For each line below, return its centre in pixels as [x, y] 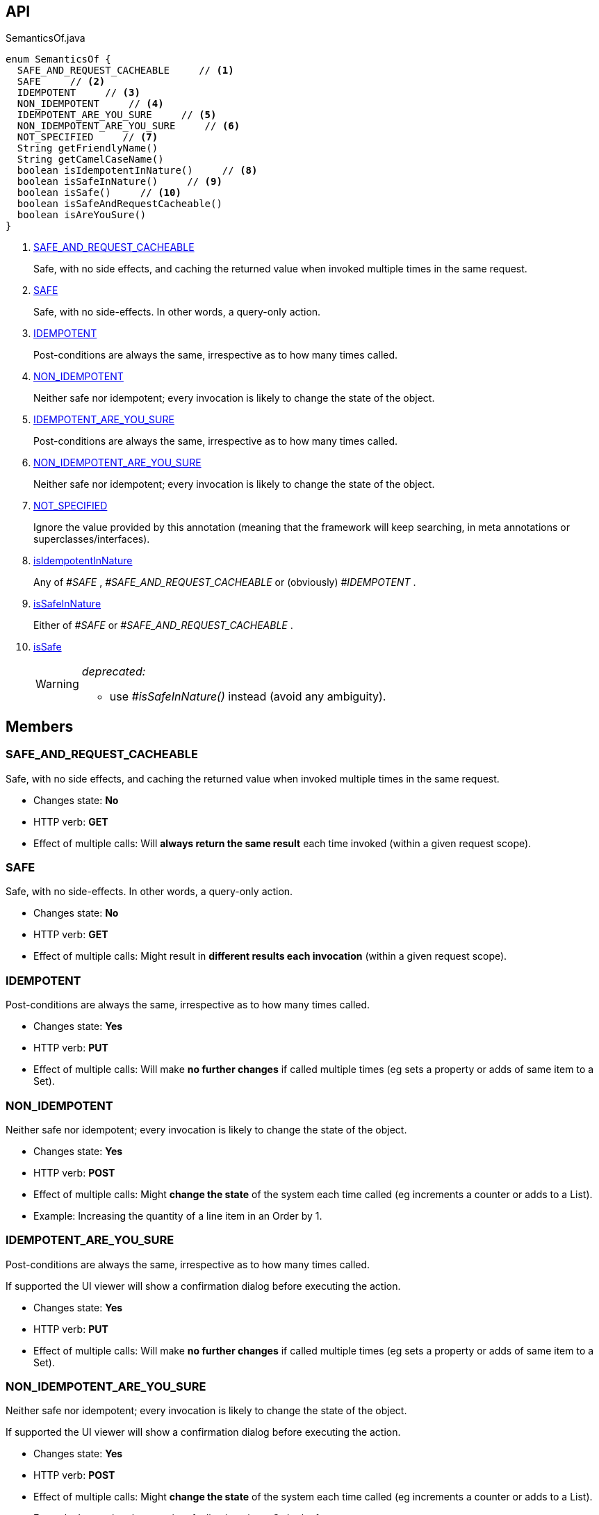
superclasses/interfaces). [92, 539]
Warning [57, 684]
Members [40, 726]
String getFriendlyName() [88, 148]
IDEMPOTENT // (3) [79, 93]
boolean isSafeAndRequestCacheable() [120, 204]
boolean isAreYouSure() [82, 215]
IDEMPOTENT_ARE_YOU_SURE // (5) [117, 115]
